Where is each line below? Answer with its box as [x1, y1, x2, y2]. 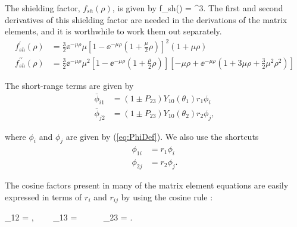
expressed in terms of [5, 190, 82, 203]
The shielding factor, [5, 2, 80, 14]
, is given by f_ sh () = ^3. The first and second [112, 2, 283, 14]
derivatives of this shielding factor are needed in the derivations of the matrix [5, 13, 287, 25]
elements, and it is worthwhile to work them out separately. [5, 25, 222, 37]
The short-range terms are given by [5, 79, 134, 91]
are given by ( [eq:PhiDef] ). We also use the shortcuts [65, 130, 259, 142]
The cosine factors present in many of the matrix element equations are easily [5, 178, 289, 191]
